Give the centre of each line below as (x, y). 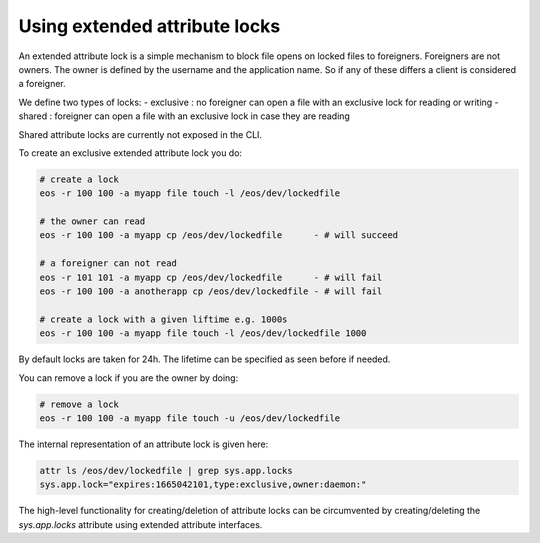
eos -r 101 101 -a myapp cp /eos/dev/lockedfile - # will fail (211, 277)
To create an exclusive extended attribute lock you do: (130, 152)
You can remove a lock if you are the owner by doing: (128, 377)
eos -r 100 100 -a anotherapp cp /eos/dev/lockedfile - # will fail (211, 291)
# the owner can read (92, 221)
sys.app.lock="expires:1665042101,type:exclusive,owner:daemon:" (203, 484)
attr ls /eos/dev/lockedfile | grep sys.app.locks (166, 470)
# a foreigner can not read (108, 263)
